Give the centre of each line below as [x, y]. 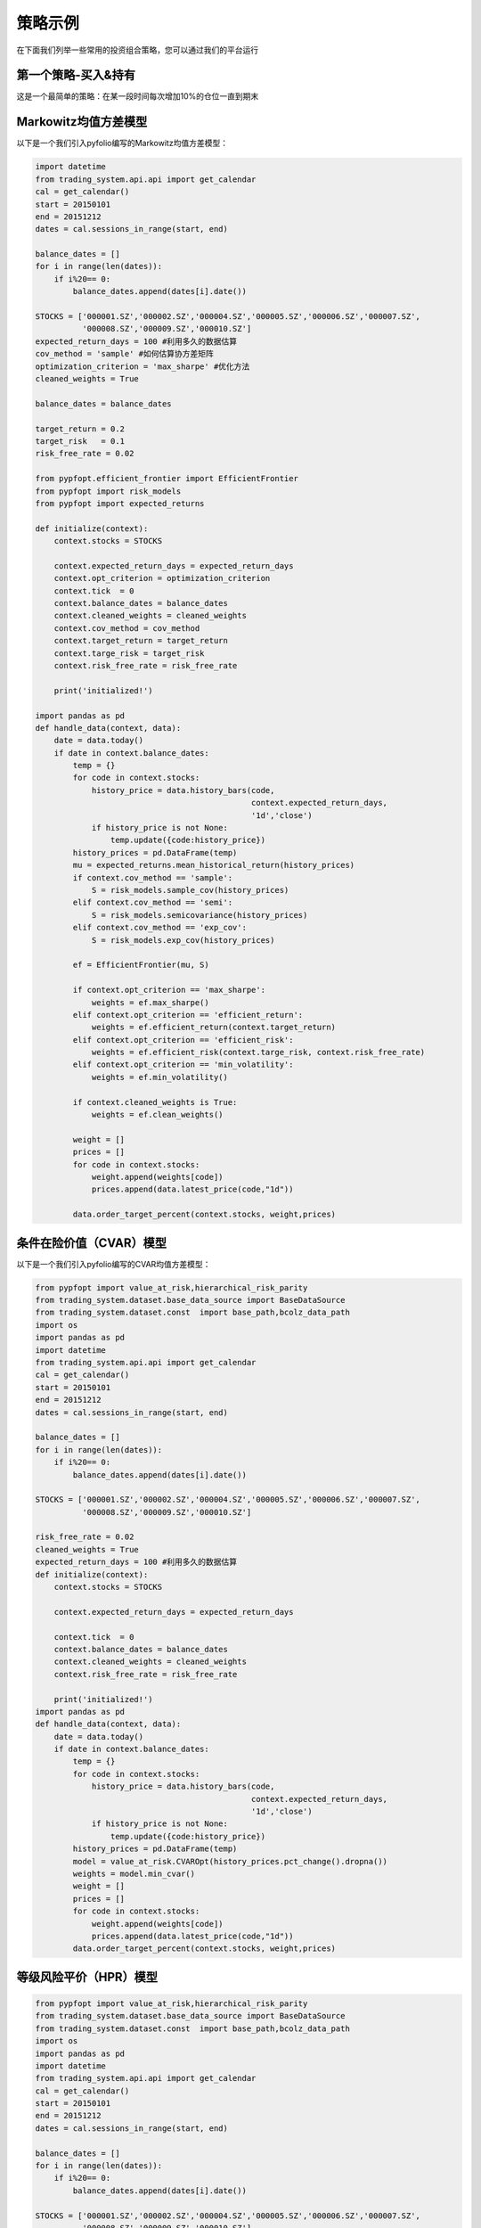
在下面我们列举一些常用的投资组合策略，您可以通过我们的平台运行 [137, 50]
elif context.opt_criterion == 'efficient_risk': [183, 1040]
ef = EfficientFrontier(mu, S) [141, 965]
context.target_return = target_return [141, 641]
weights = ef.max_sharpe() [150, 1002]
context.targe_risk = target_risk [129, 653]
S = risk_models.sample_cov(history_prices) [190, 890]
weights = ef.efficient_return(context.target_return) [214, 1028]
